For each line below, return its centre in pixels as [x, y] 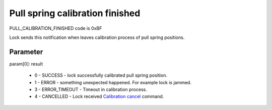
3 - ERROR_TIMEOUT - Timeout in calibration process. [91, 90]
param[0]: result [26, 64]
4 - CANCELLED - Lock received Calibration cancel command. [99, 96]
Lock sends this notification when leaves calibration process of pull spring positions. [97, 37]
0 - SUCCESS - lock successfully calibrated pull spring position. [101, 75]
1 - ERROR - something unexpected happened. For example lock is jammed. [113, 82]
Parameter [26, 52]
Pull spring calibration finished [75, 13]
